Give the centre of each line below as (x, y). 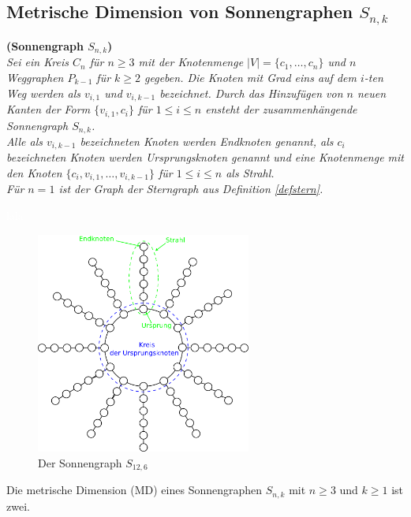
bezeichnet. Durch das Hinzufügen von (251, 93)
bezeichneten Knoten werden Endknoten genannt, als (207, 141)
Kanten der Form (49, 109)
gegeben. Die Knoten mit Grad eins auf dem (250, 78)
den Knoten (34, 173)
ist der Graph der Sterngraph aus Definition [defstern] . (191, 189)
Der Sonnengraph (80, 462)
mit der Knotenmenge (191, 62)
